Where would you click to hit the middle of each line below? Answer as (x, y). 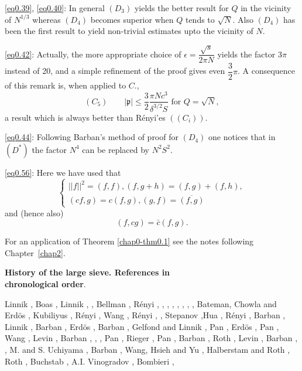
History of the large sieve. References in (87, 272)
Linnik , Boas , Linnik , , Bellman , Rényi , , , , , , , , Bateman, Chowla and (141, 303)
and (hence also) (34, 212)
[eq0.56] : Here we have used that (63, 172)
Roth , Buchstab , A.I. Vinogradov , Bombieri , (90, 361)
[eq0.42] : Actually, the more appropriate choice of (93, 54)
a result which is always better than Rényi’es (85, 117)
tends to (200, 19)
